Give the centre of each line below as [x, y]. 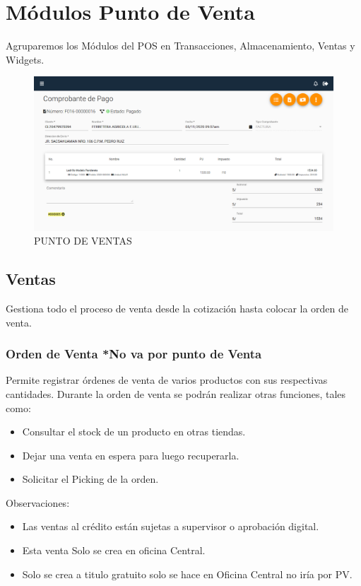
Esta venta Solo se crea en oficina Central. [114, 550]
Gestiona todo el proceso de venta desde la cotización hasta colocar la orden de [177, 308]
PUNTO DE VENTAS [83, 241]
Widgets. [25, 59]
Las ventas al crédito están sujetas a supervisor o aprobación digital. [171, 526]
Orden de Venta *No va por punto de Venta [134, 354]
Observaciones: [38, 502]
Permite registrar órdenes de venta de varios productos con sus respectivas [167, 380]
